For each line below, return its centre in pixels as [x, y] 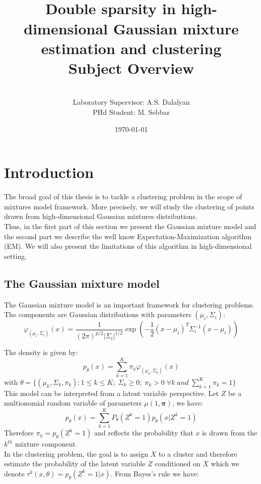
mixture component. [46, 444]
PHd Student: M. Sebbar [131, 112]
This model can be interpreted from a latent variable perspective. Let [112, 393]
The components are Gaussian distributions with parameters [98, 314]
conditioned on [177, 464]
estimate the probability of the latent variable [75, 464]
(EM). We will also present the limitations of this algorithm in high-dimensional [128, 246]
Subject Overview [131, 68]
